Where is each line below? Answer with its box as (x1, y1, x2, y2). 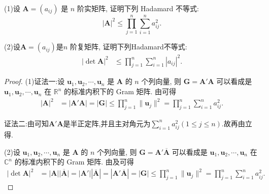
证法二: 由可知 (4, 118, 49, 128)
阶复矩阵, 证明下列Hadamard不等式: (70, 41, 187, 52)
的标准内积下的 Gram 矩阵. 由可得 (64, 86, 177, 97)
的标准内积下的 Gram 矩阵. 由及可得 (14, 156, 134, 167)
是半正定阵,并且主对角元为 (63, 118, 151, 128)
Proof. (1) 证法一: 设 (4, 76, 65, 87)
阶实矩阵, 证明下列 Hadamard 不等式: (77, 3, 199, 13)
